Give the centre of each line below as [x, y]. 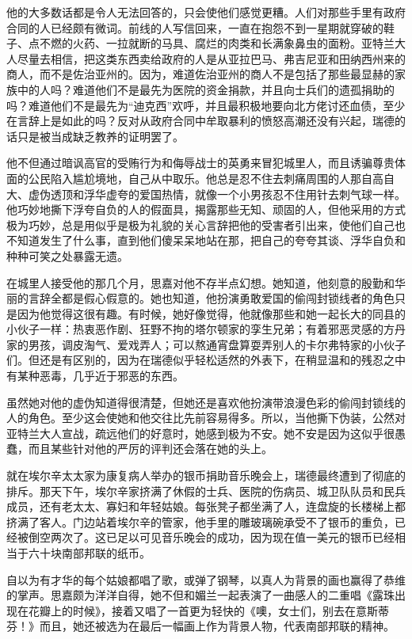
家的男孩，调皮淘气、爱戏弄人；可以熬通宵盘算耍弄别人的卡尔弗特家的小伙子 [206, 344]
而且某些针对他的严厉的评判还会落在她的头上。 [150, 449]
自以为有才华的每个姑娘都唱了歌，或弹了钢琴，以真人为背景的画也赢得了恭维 [206, 579]
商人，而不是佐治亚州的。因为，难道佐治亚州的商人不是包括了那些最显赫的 [200, 74]
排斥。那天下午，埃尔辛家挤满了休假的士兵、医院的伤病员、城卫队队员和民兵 [206, 491]
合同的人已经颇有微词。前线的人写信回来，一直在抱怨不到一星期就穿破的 [195, 27]
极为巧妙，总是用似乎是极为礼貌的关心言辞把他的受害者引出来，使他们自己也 [206, 224]
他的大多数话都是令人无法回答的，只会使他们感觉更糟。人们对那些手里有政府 [206, 12]
